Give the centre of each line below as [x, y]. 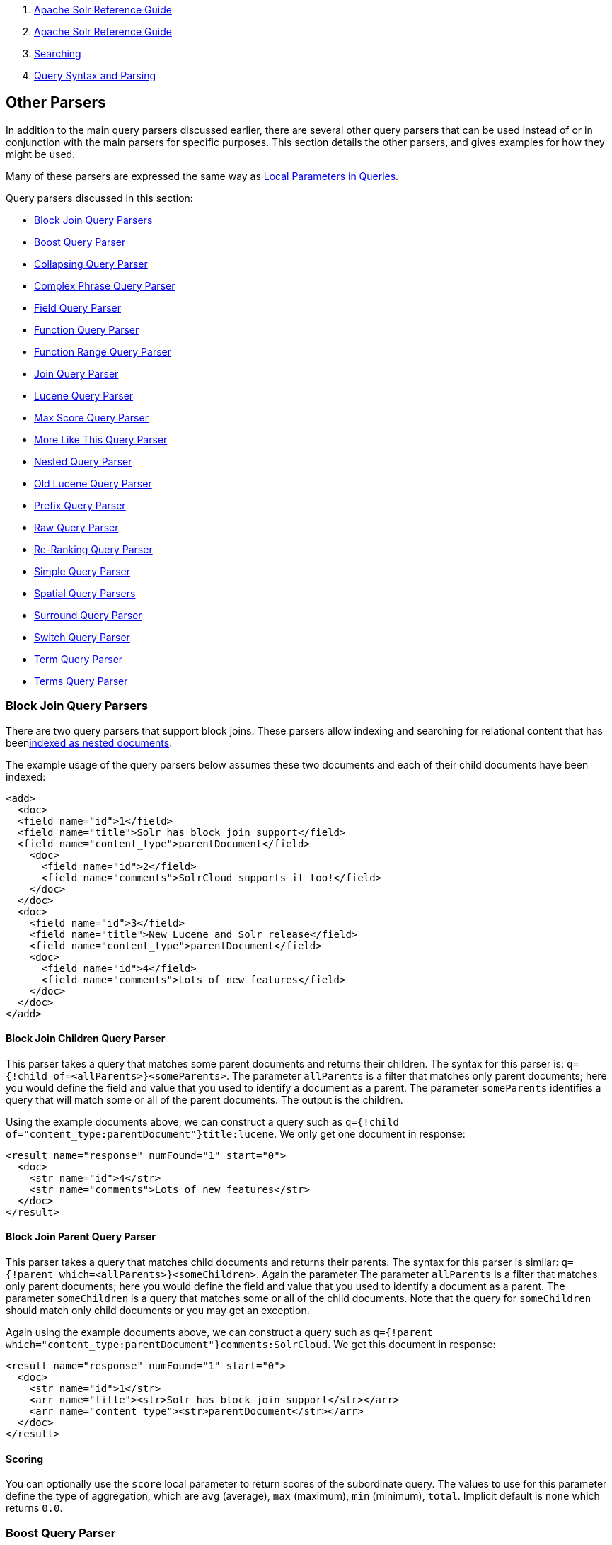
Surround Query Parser [88, 615]
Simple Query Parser [82, 571]
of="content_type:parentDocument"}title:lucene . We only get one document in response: [236, 1133]
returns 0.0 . [34, 1508]
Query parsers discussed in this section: [99, 198]
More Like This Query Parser [101, 439]
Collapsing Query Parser [91, 264]
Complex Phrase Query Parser [105, 285]
